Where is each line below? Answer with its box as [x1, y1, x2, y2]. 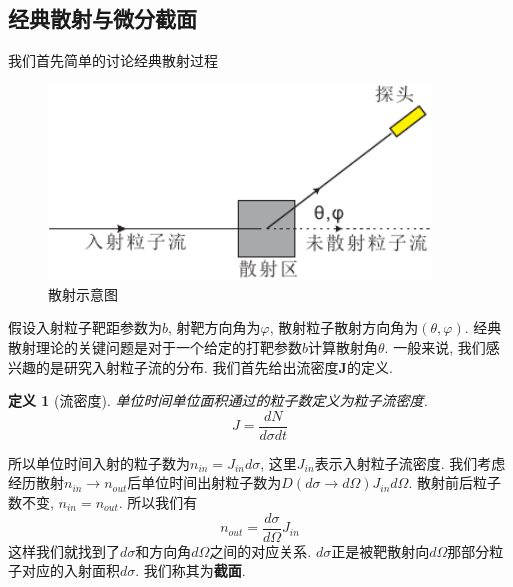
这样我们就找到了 [8, 540, 120, 561]
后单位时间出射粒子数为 [127, 472, 282, 493]
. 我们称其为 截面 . [135, 560, 246, 581]
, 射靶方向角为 [168, 317, 261, 338]
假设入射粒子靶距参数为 [8, 317, 162, 338]
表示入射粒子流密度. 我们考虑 [314, 452, 506, 473]
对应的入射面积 [21, 560, 120, 581]
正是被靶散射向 [331, 540, 430, 561]
